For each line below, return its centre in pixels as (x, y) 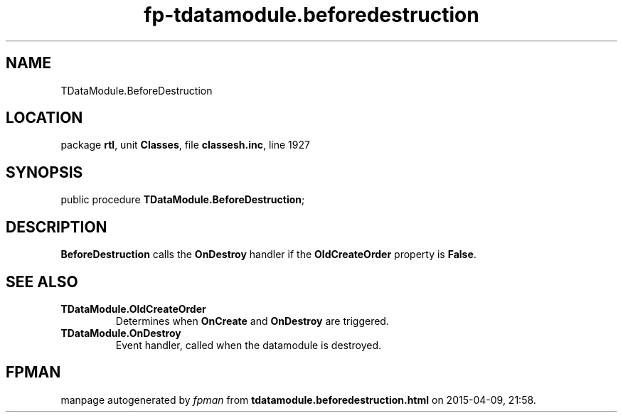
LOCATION (44, 118)
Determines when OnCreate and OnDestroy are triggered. (252, 321)
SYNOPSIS (44, 172)
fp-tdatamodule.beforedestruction (311, 15)
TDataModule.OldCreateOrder (133, 309)
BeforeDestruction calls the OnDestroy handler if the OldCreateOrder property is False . (268, 254)
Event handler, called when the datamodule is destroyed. (249, 345)
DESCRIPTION (57, 227)
